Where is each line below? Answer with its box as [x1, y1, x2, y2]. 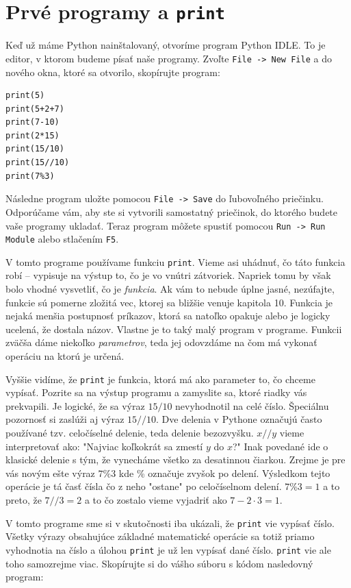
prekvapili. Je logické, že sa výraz [5, 398, 145, 413]
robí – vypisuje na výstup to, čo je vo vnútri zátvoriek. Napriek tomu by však [5, 268, 331, 282]
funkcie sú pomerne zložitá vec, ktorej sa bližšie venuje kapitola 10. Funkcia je [5, 295, 333, 309]
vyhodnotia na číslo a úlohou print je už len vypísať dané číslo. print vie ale [5, 542, 331, 556]
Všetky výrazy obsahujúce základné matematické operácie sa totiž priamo [5, 529, 315, 543]
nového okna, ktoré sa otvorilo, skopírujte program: [5, 64, 220, 79]
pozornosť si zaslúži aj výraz [5, 412, 125, 426]
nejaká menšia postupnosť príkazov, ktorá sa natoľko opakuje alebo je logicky [5, 308, 330, 323]
